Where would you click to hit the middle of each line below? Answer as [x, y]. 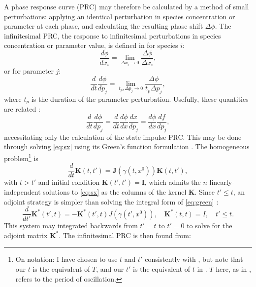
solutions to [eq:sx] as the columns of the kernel [115, 191]
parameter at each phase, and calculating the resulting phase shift [104, 26]
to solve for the [209, 225]
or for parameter [29, 71]
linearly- [222, 182]
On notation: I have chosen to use [66, 259]
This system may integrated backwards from [71, 225]
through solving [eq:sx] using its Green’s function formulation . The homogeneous [127, 146]
